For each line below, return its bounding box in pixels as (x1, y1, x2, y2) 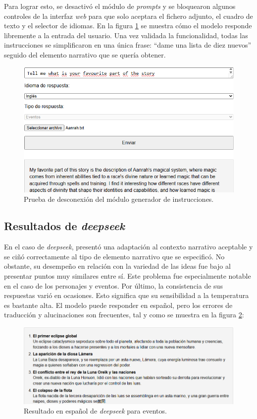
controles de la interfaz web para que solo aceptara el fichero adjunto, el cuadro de (4, 10, 253, 21)
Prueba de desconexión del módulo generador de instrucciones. (24, 194, 214, 204)
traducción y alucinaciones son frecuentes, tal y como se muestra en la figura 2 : (4, 309, 244, 320)
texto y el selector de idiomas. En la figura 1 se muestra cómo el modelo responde (4, 20, 252, 31)
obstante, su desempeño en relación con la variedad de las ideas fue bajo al (4, 261, 231, 271)
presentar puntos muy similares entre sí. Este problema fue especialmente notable (4, 270, 251, 281)
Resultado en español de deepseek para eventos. (24, 406, 167, 416)
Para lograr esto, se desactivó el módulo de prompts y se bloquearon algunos (4, 1, 236, 11)
